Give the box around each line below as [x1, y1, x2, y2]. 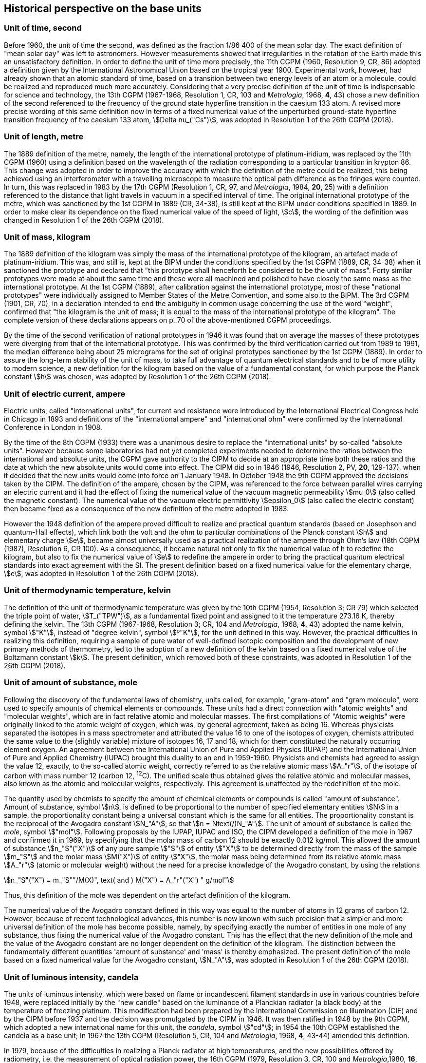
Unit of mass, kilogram [4, 232, 91, 242]
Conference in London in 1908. [4, 423, 102, 432]
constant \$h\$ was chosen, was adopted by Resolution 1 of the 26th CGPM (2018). [4, 372, 271, 381]
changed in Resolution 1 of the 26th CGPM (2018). [4, 215, 164, 224]
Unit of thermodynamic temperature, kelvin [4, 585, 171, 596]
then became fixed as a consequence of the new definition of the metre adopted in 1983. [4, 504, 289, 513]
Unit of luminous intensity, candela [4, 972, 139, 982]
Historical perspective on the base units [4, 2, 202, 15]
